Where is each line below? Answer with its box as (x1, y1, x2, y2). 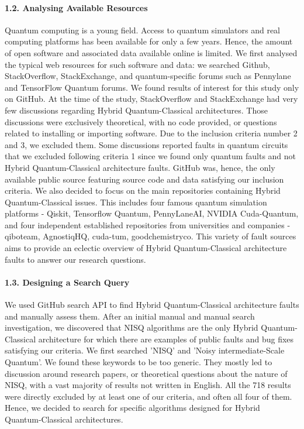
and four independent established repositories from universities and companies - (5, 218, 291, 231)
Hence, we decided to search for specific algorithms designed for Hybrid (5, 401, 260, 414)
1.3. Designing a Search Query (5, 276, 130, 288)
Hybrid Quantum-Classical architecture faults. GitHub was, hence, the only (5, 161, 275, 173)
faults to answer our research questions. (5, 253, 146, 265)
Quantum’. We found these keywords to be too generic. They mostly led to (5, 356, 272, 368)
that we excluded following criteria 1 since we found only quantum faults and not (5, 150, 296, 162)
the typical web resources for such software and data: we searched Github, (5, 58, 270, 70)
